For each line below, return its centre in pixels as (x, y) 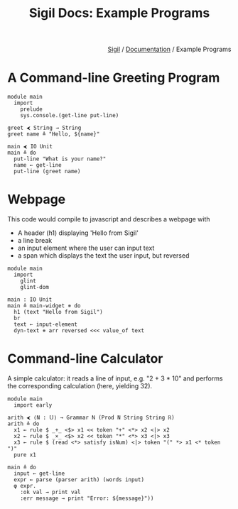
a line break (35, 241)
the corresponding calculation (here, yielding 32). (80, 386)
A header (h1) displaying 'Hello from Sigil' (78, 233)
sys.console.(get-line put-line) (70, 116)
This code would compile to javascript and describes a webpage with (109, 219)
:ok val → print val (50, 492)
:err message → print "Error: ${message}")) (87, 498)
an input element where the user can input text (86, 248)
